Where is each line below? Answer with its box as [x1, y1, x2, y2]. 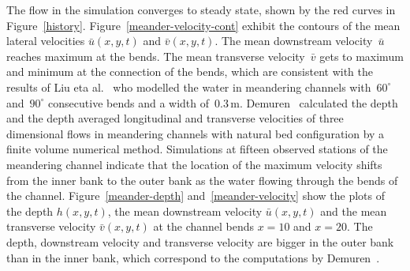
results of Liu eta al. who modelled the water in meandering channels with [6, 78, 371, 95]
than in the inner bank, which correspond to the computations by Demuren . [6, 249, 380, 265]
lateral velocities [6, 32, 85, 49]
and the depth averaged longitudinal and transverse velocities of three [6, 110, 344, 126]
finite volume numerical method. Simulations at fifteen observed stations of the [6, 141, 388, 157]
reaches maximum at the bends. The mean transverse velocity [6, 47, 305, 64]
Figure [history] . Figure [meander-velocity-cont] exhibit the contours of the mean [6, 17, 401, 33]
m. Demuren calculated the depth [230, 94, 398, 111]
